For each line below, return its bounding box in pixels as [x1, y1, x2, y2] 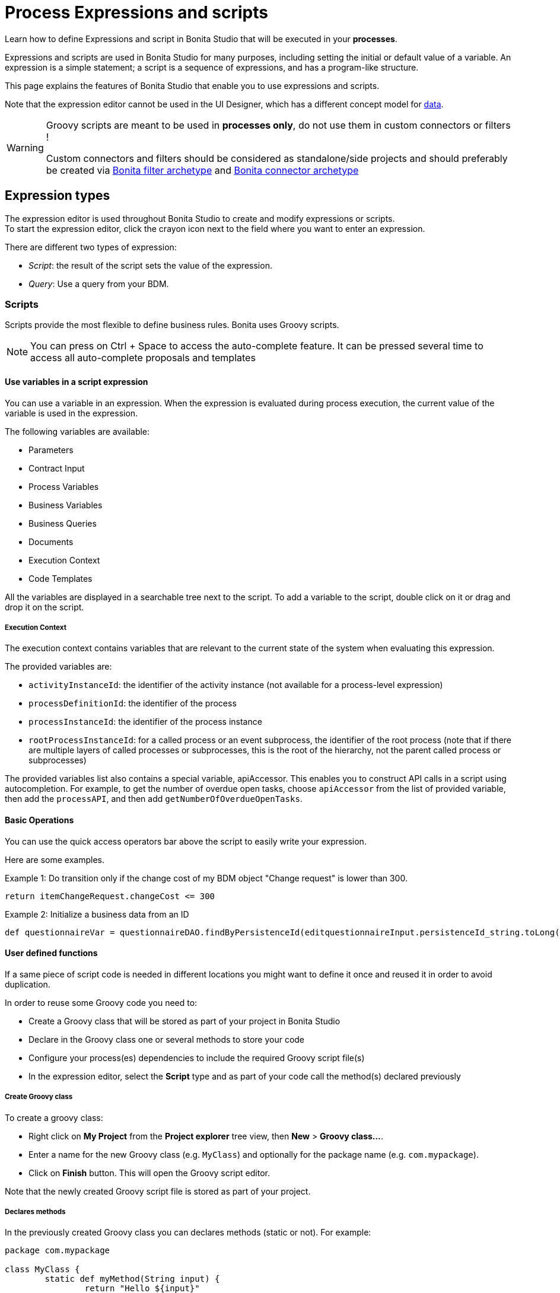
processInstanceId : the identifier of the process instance [28, 716, 262, 727]
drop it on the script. [5, 601, 84, 612]
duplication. [5, 979, 50, 989]
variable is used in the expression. [5, 407, 138, 418]
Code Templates [28, 573, 93, 584]
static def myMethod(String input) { [44, 1274, 220, 1284]
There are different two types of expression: [5, 241, 177, 252]
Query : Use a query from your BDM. [28, 278, 169, 289]
